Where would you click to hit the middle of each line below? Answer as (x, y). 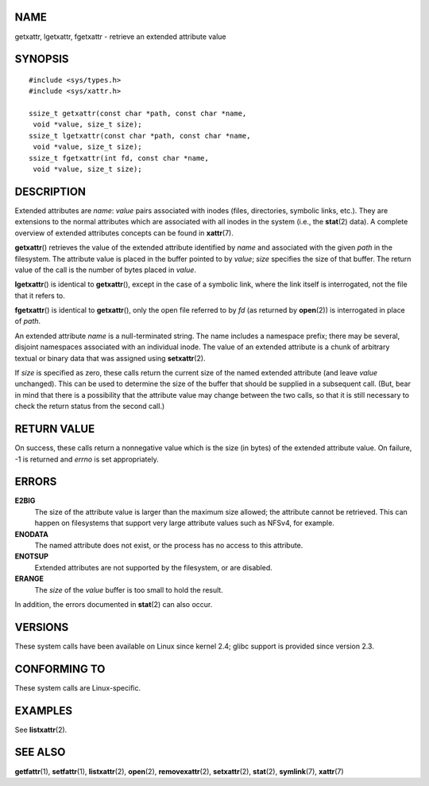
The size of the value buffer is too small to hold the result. (129, 589)
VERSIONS (42, 627)
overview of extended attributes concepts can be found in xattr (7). (124, 233)
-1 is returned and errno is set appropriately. (87, 459)
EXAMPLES (44, 711)
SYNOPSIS (42, 59)
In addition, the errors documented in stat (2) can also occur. (114, 604)
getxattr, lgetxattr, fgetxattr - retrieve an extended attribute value (120, 37)
